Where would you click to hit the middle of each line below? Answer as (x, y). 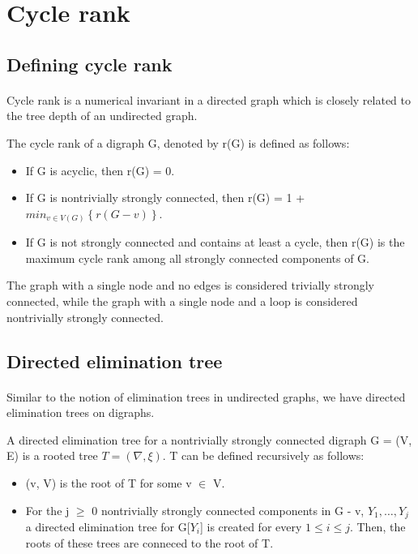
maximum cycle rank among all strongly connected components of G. (197, 258)
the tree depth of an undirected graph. (102, 116)
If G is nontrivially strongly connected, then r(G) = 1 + (165, 198)
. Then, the (377, 526)
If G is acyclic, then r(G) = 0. (100, 170)
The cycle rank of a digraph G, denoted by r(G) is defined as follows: (178, 142)
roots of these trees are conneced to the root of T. (149, 542)
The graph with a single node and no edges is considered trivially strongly (191, 285)
